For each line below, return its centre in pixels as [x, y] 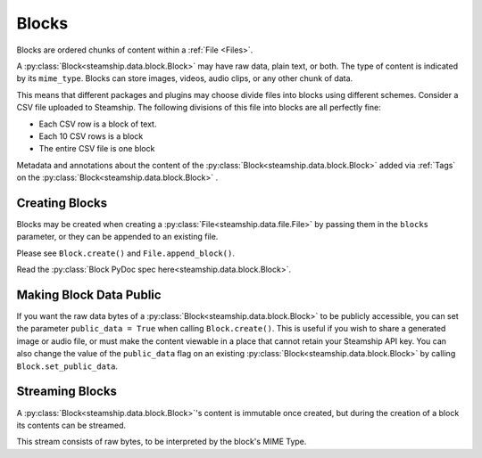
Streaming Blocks [67, 392]
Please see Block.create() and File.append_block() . [126, 253]
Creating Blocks [62, 203]
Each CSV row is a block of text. [98, 124]
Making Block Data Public [89, 294]
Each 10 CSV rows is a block [91, 136]
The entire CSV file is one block [97, 149]
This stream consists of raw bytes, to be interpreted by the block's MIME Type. [162, 442]
